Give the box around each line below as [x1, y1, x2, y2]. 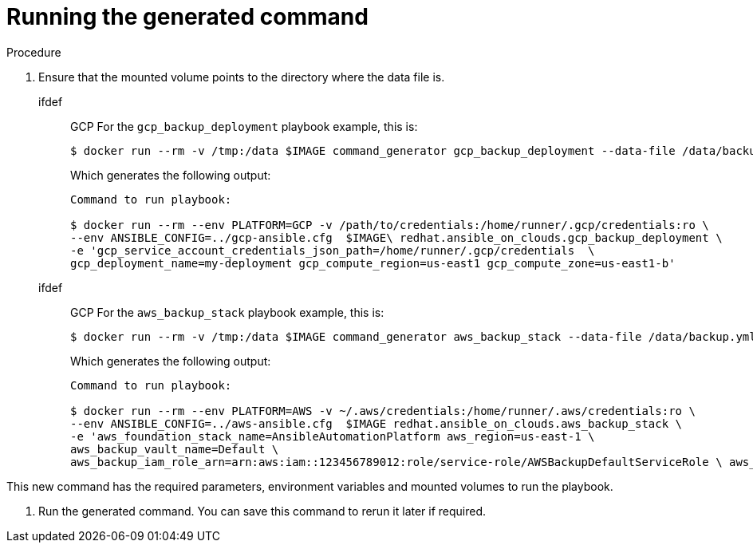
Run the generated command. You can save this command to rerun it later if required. [38, 504, 487, 518]
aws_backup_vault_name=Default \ [70, 442, 279, 456]
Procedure [6, 45, 61, 59]
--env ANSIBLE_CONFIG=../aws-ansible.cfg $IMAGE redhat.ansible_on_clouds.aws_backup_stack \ [70, 417, 683, 430]
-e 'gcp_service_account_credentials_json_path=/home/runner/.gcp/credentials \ [70, 243, 595, 257]
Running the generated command [6, 3, 369, 30]
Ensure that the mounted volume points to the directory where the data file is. [38, 69, 445, 84]
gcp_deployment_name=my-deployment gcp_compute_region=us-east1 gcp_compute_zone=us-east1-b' [70, 256, 676, 270]
